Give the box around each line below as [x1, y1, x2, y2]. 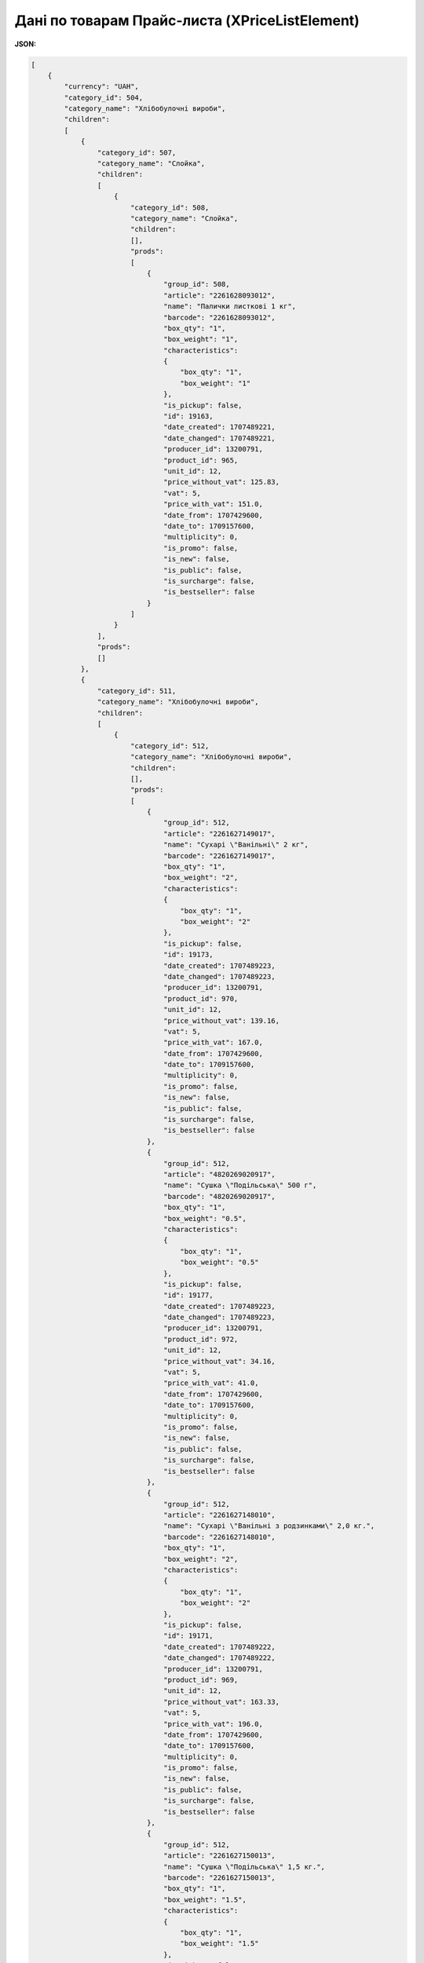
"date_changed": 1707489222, [163, 1654, 276, 1662]
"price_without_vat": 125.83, [163, 477, 280, 487]
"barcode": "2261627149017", [163, 851, 276, 860]
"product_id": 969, [163, 1675, 239, 1684]
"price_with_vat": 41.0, [163, 1379, 259, 1387]
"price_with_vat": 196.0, [163, 1720, 263, 1728]
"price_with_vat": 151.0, [163, 499, 263, 509]
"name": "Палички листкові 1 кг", [163, 302, 297, 311]
